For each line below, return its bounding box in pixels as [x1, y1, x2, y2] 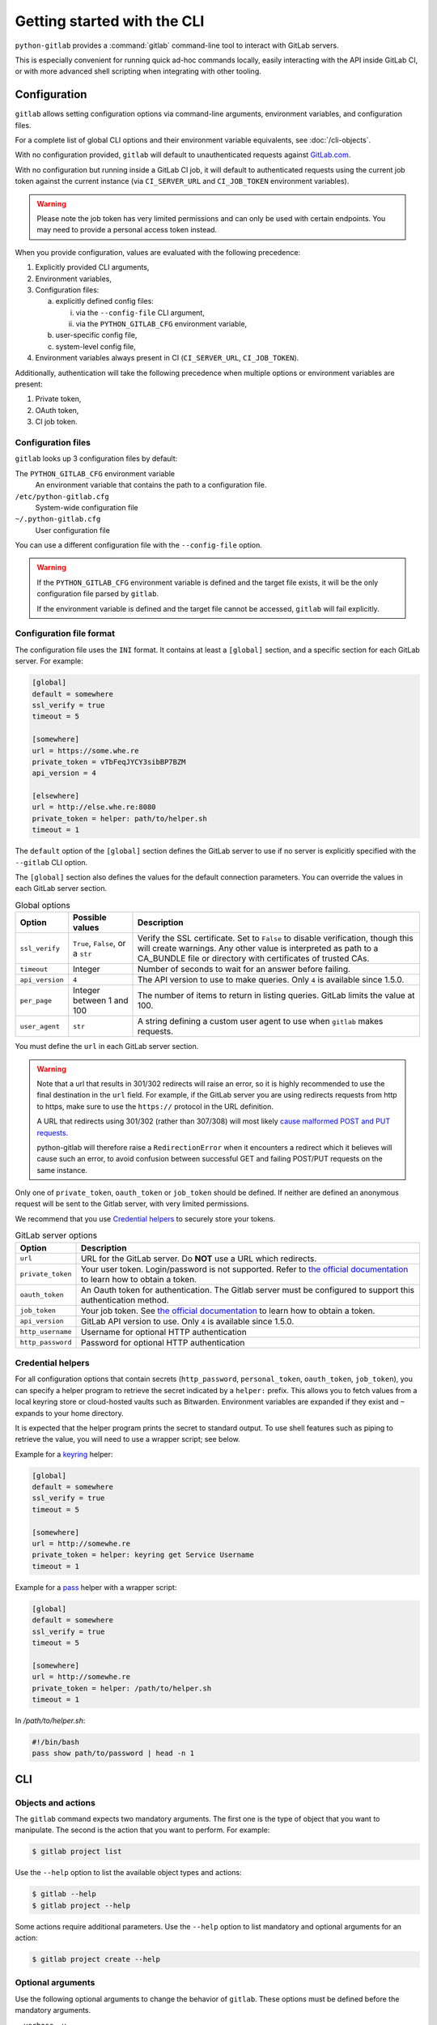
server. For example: [15, 656, 84, 666]
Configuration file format [15, 628, 115, 639]
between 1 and [73, 995, 129, 1006]
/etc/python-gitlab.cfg [15, 492, 109, 501]
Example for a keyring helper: [15, 1449, 113, 1459]
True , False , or [73, 938, 126, 949]
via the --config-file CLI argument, [75, 308, 206, 318]
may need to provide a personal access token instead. [36, 225, 218, 235]
